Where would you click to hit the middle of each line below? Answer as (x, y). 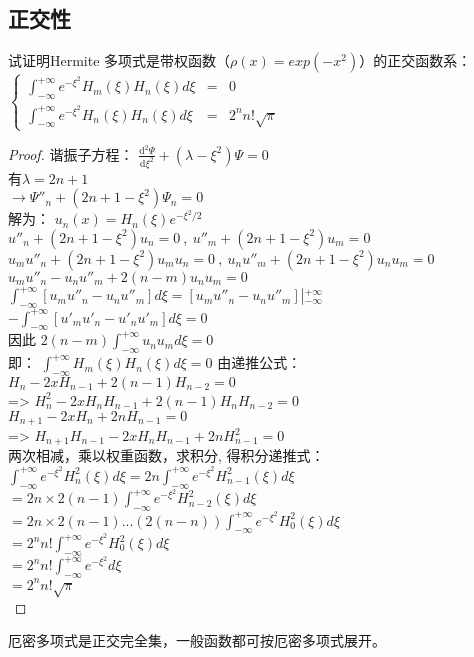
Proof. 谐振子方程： (71, 153)
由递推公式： (259, 362)
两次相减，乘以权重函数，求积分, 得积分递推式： (166, 455)
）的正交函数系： (415, 60)
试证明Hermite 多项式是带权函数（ (119, 60)
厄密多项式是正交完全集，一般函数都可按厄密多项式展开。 (197, 640)
